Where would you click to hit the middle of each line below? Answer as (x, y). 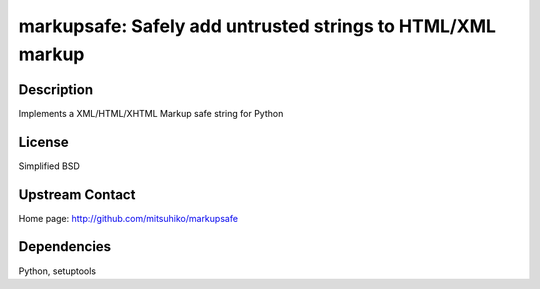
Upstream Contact (77, 194)
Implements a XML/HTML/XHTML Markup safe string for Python (151, 113)
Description (56, 89)
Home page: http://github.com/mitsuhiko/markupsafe (128, 218)
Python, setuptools (57, 271)
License (43, 141)
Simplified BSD (49, 166)
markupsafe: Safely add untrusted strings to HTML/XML (257, 26)
